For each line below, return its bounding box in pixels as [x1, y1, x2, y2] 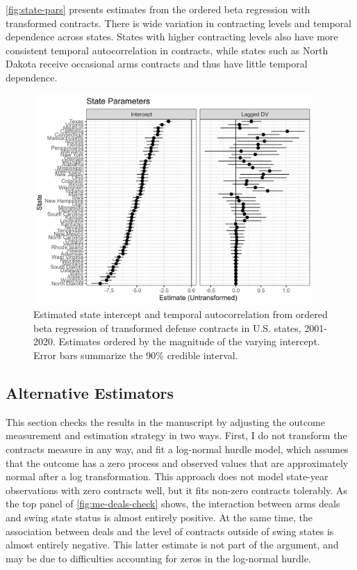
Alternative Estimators [6, 382, 174, 404]
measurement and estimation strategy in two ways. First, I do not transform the [6, 428, 347, 443]
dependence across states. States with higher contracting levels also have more [6, 29, 338, 44]
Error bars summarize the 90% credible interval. [33, 348, 238, 363]
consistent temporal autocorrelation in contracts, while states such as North [6, 42, 329, 57]
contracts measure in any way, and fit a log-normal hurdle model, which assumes [6, 442, 349, 457]
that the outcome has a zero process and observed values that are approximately [6, 455, 349, 470]
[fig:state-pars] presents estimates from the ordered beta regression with [6, 2, 310, 16]
